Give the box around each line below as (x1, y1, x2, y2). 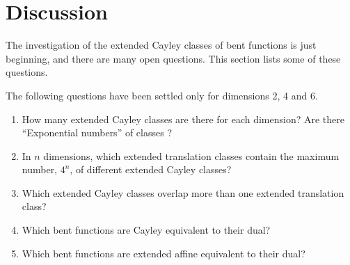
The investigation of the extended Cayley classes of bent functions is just (6, 38, 317, 52)
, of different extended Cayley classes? (70, 162, 232, 177)
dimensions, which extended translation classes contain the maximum (43, 148, 340, 163)
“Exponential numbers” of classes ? (22, 125, 172, 140)
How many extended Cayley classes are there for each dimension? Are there (22, 111, 344, 126)
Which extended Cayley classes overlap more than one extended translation (22, 185, 344, 200)
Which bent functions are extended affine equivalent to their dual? (22, 246, 305, 260)
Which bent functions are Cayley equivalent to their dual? (22, 223, 271, 237)
